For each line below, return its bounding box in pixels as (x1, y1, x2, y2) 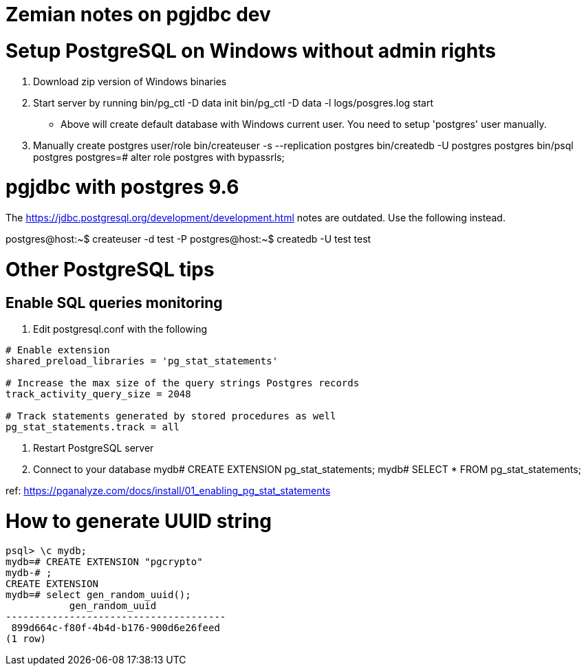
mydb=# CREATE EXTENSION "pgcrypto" (6, 556, 203, 568)
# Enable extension (6, 344, 110, 355)
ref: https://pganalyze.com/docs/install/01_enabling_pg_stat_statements (6, 484, 331, 496)
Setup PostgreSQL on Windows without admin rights (6, 38, 496, 63)
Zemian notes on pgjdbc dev (6, 3, 271, 26)
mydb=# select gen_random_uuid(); (6, 589, 191, 601)
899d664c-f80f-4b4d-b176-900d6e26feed (11, 622, 220, 634)
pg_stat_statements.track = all (6, 421, 180, 432)
